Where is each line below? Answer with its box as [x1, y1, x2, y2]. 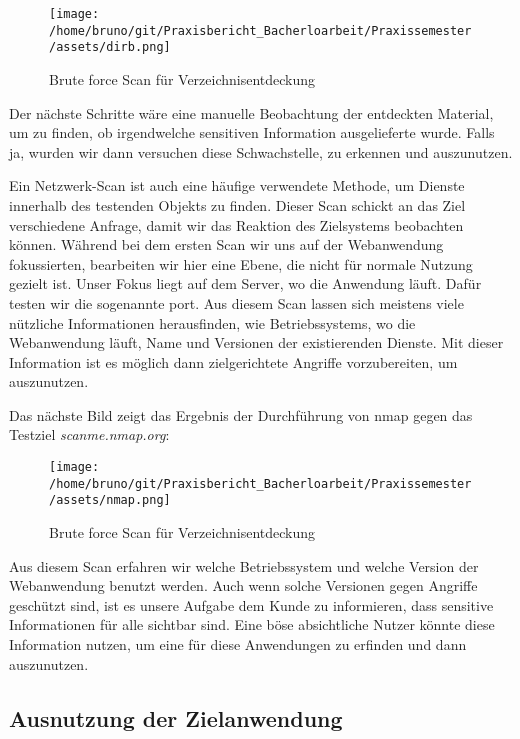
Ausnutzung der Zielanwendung [9, 702, 343, 733]
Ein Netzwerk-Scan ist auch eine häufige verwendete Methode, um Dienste [9, 175, 465, 196]
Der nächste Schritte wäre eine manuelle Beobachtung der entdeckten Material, [9, 102, 494, 123]
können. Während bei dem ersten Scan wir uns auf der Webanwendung [9, 234, 444, 255]
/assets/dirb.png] [49, 40, 171, 55]
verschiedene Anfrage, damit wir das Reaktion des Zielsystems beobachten [9, 214, 464, 235]
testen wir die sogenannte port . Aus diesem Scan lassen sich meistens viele [9, 292, 464, 313]
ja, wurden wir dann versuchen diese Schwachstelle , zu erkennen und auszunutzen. [9, 141, 513, 162]
